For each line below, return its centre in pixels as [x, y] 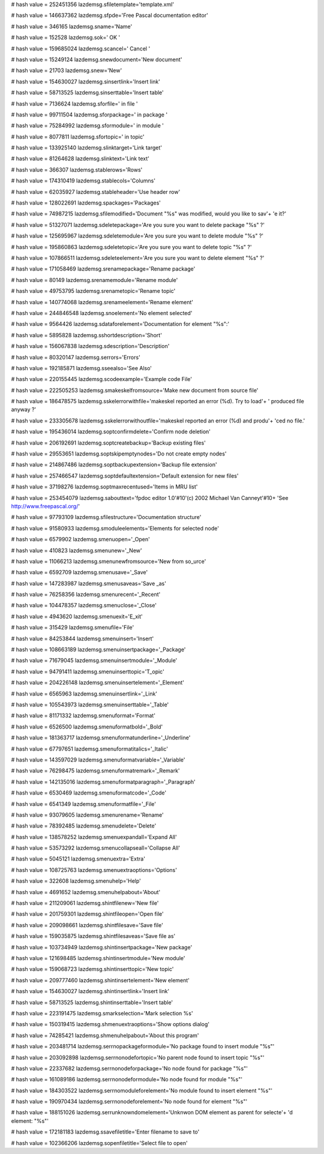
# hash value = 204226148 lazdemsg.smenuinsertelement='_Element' [97, 683]
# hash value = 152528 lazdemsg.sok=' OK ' [66, 38]
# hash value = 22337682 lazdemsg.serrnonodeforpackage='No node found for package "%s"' [130, 1068]
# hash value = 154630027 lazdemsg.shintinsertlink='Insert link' [90, 991]
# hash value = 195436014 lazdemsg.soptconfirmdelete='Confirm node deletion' [111, 431]
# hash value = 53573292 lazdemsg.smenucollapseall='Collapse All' [95, 848]
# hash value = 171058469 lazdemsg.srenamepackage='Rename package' [103, 269]
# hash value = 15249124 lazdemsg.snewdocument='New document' [97, 59]
